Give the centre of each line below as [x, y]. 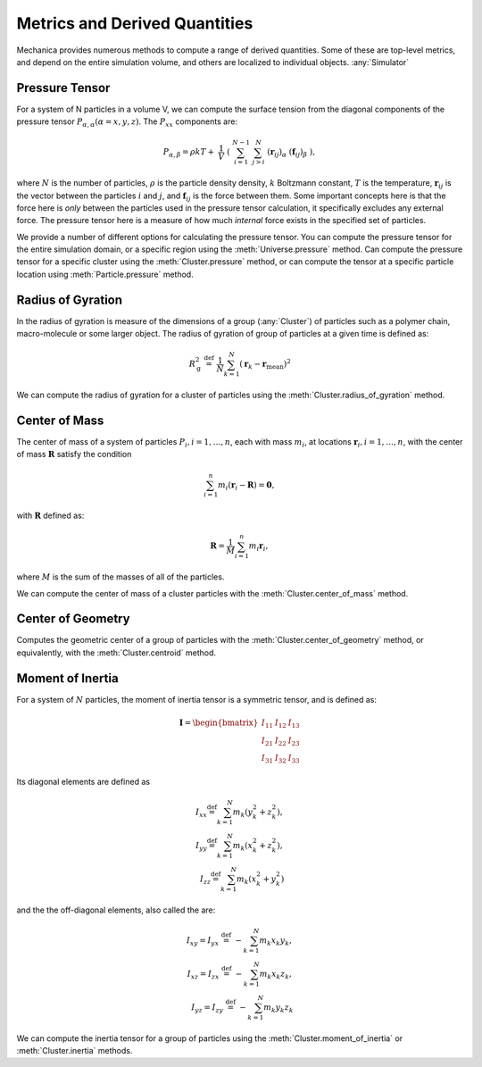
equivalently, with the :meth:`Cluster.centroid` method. [116, 653]
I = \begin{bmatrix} [219, 722]
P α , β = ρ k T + [188, 154]
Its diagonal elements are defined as [83, 782]
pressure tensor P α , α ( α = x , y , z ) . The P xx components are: [127, 123]
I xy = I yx [203, 941]
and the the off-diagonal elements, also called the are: [116, 910]
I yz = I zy [207, 1008]
